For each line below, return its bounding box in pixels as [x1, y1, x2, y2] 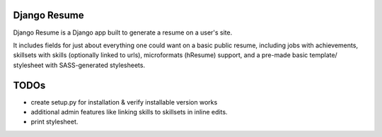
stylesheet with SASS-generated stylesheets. [13, 61, 145, 69]
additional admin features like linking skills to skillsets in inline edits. [30, 107, 228, 116]
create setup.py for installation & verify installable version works [30, 97, 218, 106]
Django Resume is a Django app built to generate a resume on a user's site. [13, 28, 233, 37]
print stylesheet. [30, 117, 79, 126]
